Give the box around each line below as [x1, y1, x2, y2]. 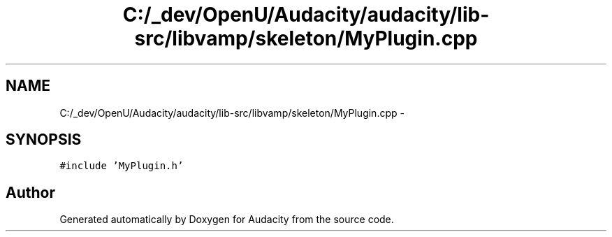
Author [6, 183, 55, 201]
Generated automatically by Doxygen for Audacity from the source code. [59, 213, 394, 226]
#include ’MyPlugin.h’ [59, 160, 184, 172]
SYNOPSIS [6, 131, 82, 149]
